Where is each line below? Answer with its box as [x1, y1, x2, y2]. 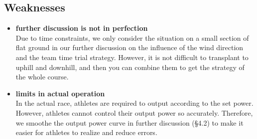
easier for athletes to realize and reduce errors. [15, 127, 157, 138]
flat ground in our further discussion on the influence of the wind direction [15, 42, 244, 53]
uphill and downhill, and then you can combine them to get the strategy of [15, 62, 245, 72]
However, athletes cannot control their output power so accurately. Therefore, [15, 107, 253, 118]
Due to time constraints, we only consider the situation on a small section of [15, 32, 249, 43]
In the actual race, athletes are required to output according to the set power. [15, 98, 254, 108]
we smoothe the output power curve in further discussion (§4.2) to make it [15, 117, 244, 128]
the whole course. [15, 71, 69, 82]
